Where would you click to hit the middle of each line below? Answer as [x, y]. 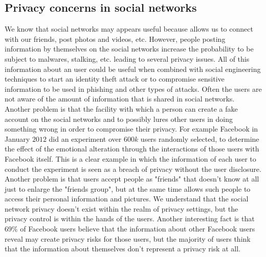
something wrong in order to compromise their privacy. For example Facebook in [131, 129]
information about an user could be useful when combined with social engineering [133, 69]
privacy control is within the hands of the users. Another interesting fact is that [130, 219]
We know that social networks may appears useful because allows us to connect [129, 29]
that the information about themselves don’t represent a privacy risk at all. [123, 249]
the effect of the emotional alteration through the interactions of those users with [132, 149]
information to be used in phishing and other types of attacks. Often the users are [133, 88]
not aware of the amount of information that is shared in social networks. [120, 99]
